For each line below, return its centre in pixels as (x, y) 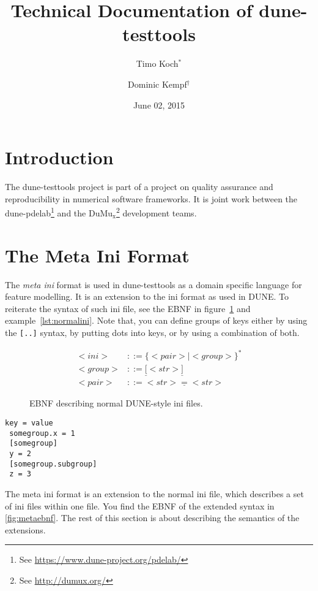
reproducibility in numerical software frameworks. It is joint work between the (151, 198)
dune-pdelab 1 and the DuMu (59, 212)
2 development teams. (157, 212)
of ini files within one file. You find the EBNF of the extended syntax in (140, 505)
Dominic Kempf (157, 84)
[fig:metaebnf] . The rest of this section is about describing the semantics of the (152, 518)
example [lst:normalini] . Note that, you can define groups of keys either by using (156, 320)
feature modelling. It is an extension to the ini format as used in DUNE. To (147, 296)
